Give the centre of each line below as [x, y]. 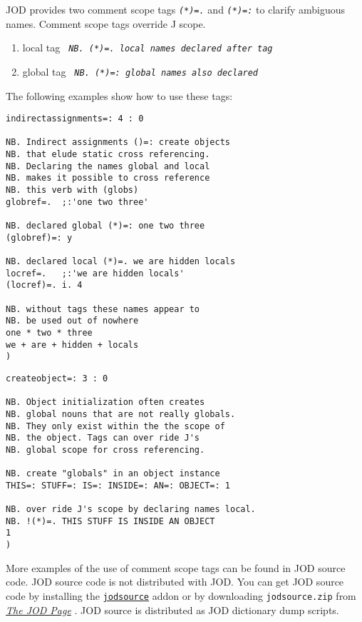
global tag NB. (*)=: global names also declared [140, 71]
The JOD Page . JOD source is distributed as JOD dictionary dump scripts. [172, 610]
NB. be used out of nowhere [72, 321]
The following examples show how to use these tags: [119, 95]
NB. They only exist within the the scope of [115, 426]
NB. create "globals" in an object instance [113, 474]
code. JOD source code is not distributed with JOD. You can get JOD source [175, 582]
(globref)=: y [39, 237]
